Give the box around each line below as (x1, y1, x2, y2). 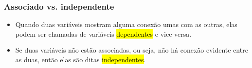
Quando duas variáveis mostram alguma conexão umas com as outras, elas (15, 19, 237, 29)
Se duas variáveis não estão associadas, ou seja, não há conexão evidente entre (15, 45, 248, 55)
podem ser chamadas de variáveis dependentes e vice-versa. (15, 28, 192, 39)
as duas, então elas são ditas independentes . (15, 54, 146, 64)
